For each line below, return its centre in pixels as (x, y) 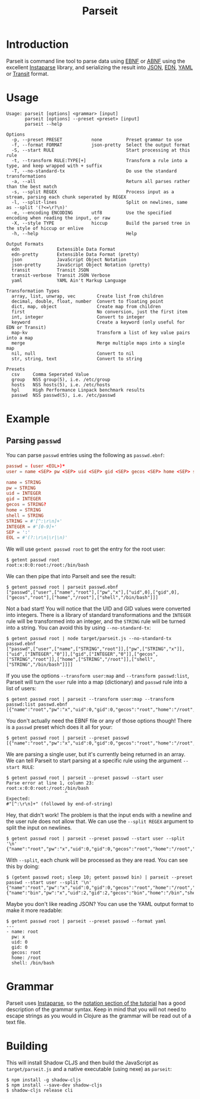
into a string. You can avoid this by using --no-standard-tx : (79, 628)
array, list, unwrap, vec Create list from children (87, 296)
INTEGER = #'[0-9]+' (32, 527)
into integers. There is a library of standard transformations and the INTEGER (99, 615)
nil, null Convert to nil (73, 353)
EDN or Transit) (26, 327)
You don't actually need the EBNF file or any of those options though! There (99, 721)
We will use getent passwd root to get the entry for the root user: (86, 549)
